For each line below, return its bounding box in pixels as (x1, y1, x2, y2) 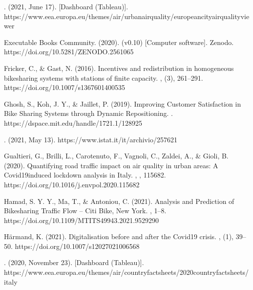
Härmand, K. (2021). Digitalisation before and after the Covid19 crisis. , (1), (4, 231, 234, 242)
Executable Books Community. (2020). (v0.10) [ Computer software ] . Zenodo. (4, 37, 234, 47)
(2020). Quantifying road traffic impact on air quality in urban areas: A (4, 160, 218, 170)
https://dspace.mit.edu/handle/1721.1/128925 (4, 117, 142, 128)
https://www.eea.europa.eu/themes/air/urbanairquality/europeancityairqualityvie (4, 11, 250, 21)
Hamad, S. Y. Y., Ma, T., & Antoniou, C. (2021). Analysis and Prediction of (4, 196, 234, 206)
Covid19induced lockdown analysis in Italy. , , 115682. (4, 170, 166, 180)
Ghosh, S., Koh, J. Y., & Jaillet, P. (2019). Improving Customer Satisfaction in (4, 98, 241, 109)
